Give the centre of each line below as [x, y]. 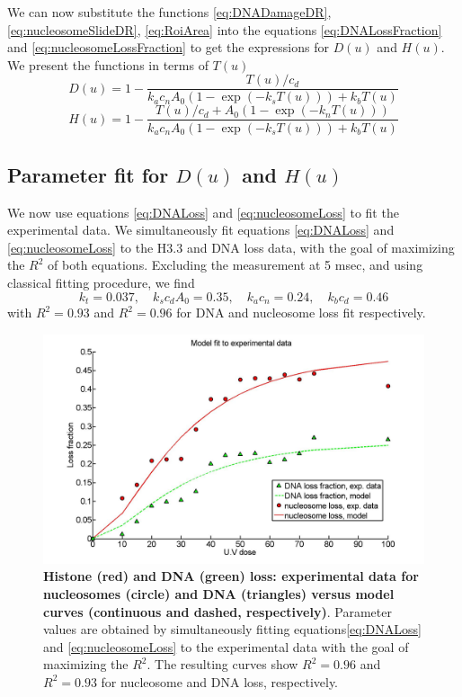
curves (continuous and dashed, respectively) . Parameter [218, 611]
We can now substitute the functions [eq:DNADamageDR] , [169, 12]
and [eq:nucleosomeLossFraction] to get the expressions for [168, 47]
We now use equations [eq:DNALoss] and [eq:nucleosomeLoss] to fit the [203, 212]
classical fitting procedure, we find [101, 283]
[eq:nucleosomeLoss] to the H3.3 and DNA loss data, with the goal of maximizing [231, 247]
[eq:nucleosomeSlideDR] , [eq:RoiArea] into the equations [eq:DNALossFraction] [225, 29]
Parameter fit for [88, 174]
